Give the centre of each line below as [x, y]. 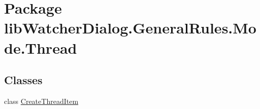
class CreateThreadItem [41, 101]
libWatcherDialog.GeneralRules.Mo [130, 28]
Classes [23, 80]
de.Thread [41, 47]
